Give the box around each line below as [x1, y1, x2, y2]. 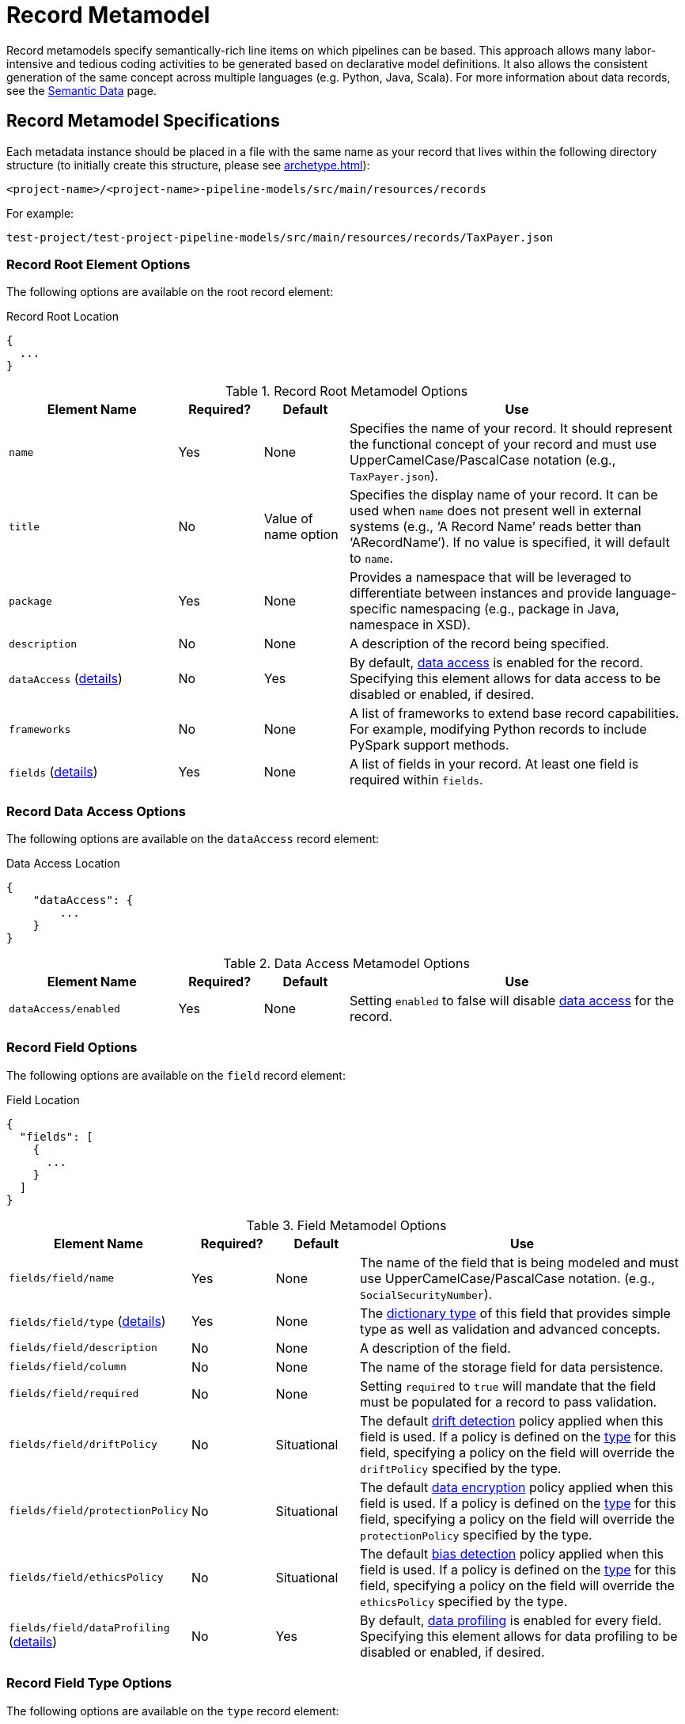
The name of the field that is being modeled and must [360, 1254, 679, 1270]
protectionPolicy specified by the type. [360, 1526, 592, 1543]
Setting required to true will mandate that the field [360, 1377, 656, 1394]
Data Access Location [6, 856, 120, 871]
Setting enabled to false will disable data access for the [350, 993, 674, 1009]
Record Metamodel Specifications [6, 111, 280, 131]
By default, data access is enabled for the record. [350, 655, 644, 671]
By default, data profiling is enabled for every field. [360, 1612, 662, 1628]
